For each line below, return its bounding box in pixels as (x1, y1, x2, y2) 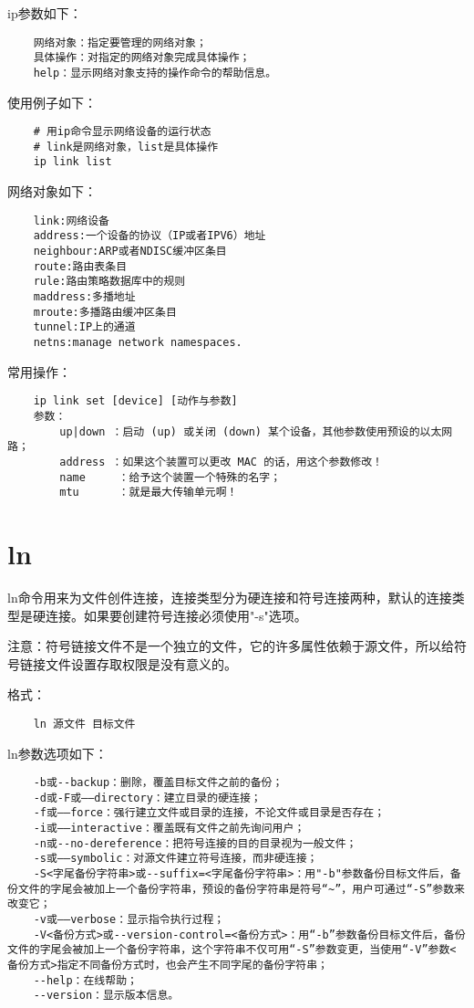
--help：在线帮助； (33, 973, 138, 987)
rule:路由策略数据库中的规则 (33, 275, 186, 289)
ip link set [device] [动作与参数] (33, 394, 238, 408)
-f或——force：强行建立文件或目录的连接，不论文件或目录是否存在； (33, 806, 386, 820)
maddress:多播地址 (33, 290, 136, 303)
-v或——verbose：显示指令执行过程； (33, 913, 225, 927)
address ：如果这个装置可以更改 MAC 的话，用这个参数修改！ (59, 455, 383, 468)
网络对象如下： (7, 182, 97, 201)
